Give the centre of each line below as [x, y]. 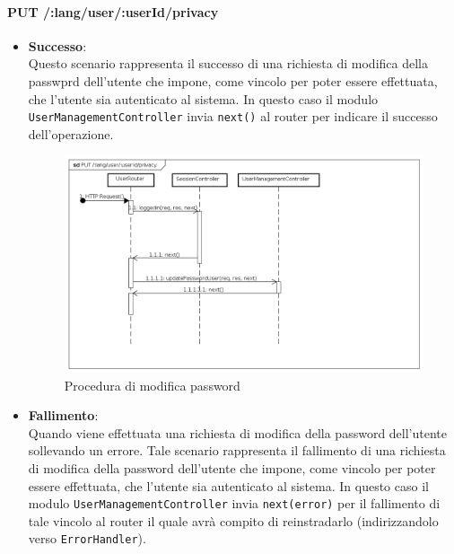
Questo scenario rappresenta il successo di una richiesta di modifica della [228, 63]
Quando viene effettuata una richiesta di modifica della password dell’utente [238, 432]
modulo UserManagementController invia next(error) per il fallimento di [234, 503]
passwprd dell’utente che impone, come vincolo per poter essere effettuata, [233, 80]
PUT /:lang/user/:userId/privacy [113, 11]
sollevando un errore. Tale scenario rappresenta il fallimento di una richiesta [237, 450]
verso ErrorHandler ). [87, 538]
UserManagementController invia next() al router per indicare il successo [233, 116]
